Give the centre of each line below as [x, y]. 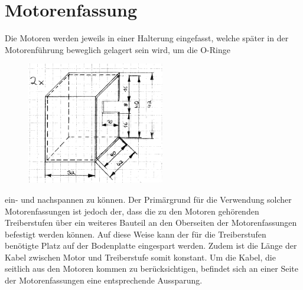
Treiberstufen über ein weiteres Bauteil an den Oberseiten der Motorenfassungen [151, 223]
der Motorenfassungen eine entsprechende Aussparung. [104, 280]
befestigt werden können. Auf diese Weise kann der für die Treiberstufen [136, 234]
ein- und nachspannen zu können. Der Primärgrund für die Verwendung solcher [148, 199]
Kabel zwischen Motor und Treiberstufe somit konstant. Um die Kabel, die [140, 257]
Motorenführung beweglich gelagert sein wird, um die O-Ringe [118, 49]
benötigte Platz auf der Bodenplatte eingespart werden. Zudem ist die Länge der [151, 245]
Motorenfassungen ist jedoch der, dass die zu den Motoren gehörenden [132, 211]
